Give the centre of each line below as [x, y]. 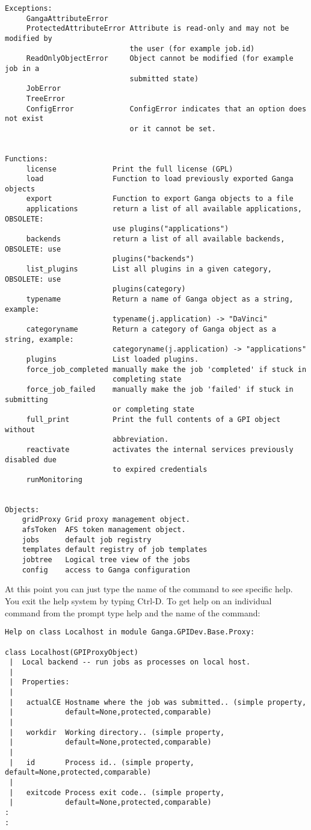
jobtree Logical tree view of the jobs [106, 560]
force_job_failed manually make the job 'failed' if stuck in [160, 389]
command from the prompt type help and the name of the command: [133, 612]
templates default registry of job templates [115, 550]
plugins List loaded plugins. [112, 359]
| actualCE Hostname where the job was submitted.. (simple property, [158, 702]
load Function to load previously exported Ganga [160, 179]
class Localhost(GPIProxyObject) [72, 652]
